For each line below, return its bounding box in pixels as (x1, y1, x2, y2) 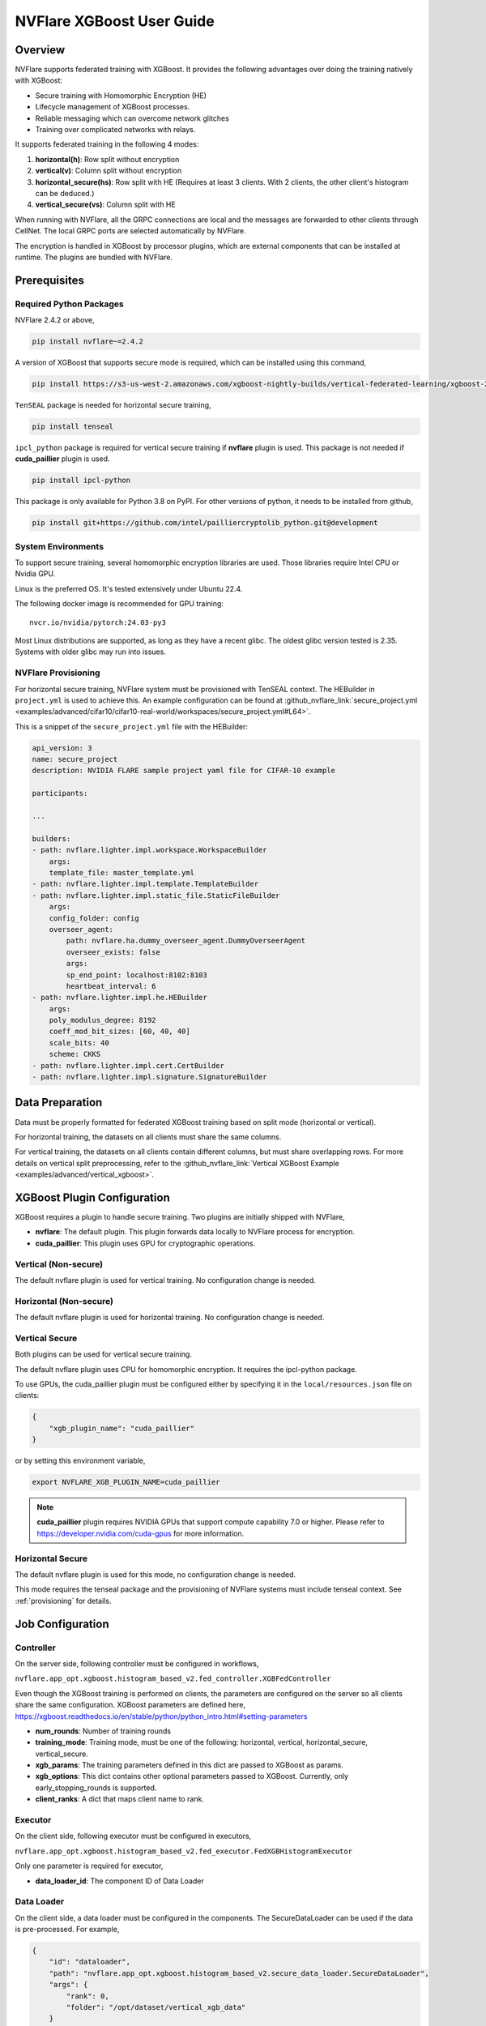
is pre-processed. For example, (15, 1925, 120, 1934)
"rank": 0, (66, 1991, 109, 2001)
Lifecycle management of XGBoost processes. (35, 102, 190, 112)
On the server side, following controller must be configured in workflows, (15, 1658, 259, 1669)
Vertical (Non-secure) (15, 1259, 104, 1270)
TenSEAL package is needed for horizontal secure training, (15, 400, 211, 410)
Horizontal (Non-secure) (15, 1295, 113, 1306)
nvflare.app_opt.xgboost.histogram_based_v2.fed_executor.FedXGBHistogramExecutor (15, 1846, 352, 1856)
